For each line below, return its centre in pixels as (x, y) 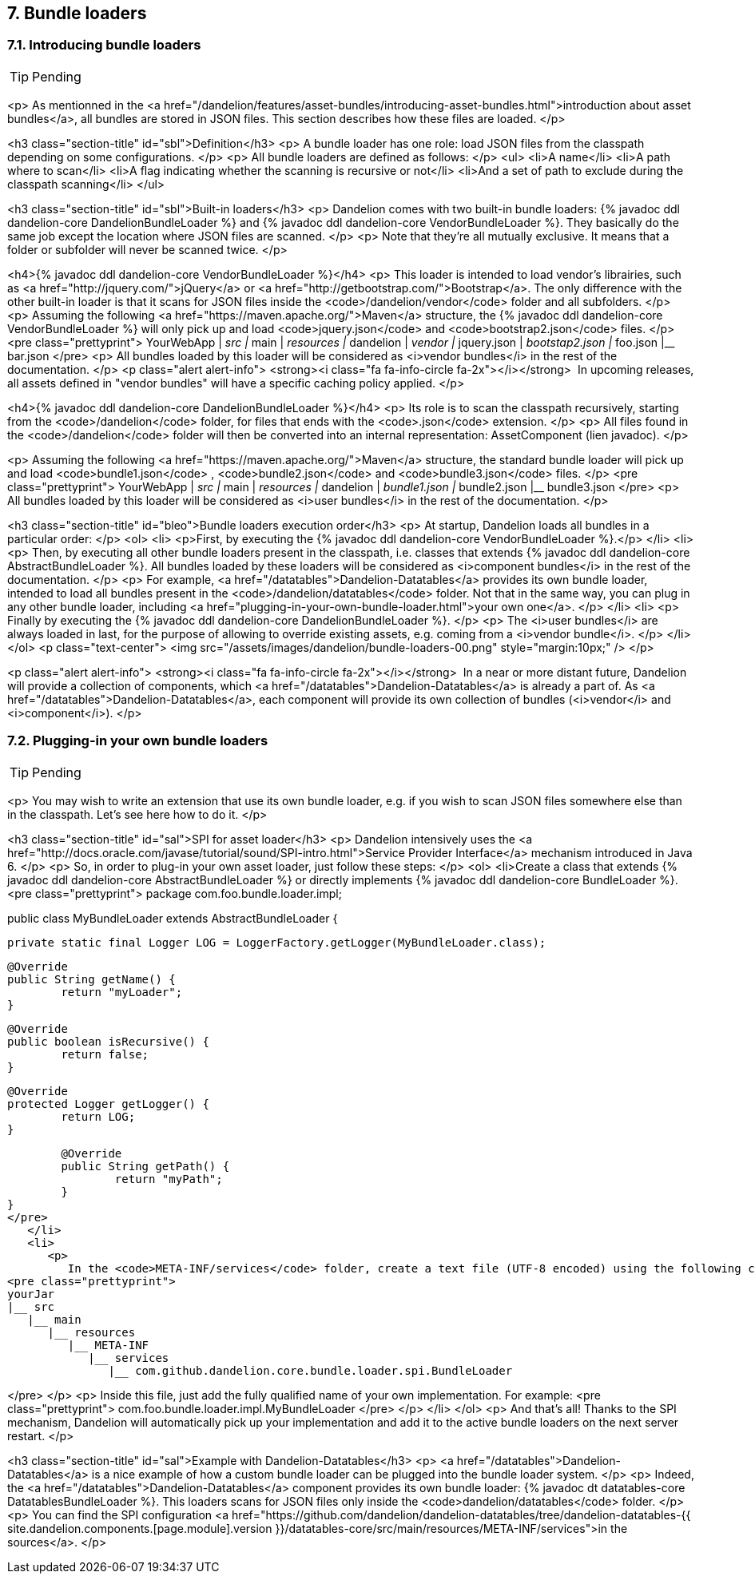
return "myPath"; (169, 1179)
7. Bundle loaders (77, 13)
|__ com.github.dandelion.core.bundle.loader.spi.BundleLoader (310, 1370)
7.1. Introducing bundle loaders (104, 45)
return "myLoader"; (122, 992)
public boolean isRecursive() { (108, 1041)
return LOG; (98, 1116)
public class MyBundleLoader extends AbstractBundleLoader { (173, 918)
